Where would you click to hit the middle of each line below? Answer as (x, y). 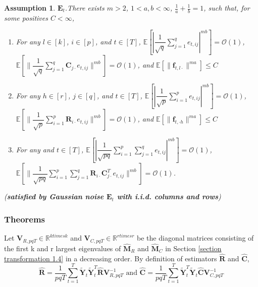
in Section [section (193, 248)
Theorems (25, 219)
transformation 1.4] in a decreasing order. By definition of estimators (111, 258)
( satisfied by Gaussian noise (54, 196)
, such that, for (227, 8)
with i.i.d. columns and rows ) (169, 196)
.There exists (85, 8)
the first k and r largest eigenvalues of (63, 248)
